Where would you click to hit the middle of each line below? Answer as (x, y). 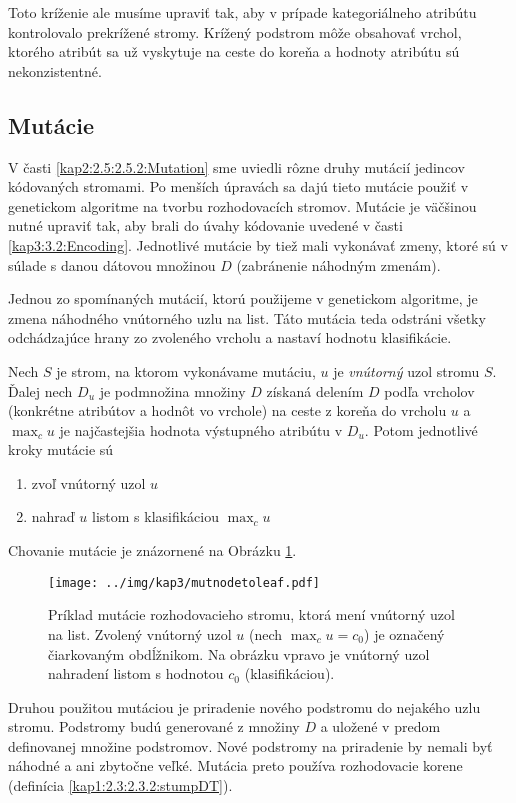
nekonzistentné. (55, 70)
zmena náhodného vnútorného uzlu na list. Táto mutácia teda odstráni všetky (247, 317)
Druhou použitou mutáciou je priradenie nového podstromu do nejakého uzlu (244, 706)
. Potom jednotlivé (421, 429)
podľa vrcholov (429, 390)
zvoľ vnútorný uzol (88, 482)
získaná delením (315, 390)
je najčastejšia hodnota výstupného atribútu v (201, 429)
